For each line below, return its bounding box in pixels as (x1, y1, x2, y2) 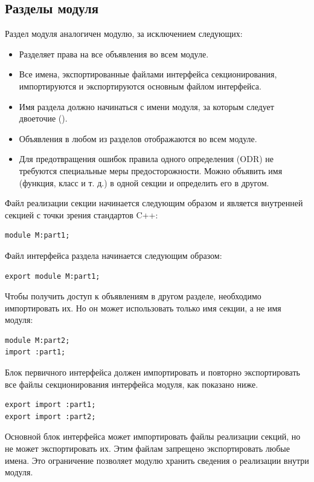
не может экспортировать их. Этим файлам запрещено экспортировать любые (5, 442, 290, 455)
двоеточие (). (19, 112, 68, 125)
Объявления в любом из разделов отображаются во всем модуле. (19, 132, 257, 145)
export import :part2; (5, 412, 96, 421)
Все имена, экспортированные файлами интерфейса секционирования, (19, 68, 277, 80)
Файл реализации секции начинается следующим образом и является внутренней (5, 197, 303, 209)
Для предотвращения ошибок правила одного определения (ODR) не (19, 152, 274, 165)
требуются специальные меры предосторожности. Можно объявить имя (19, 164, 283, 177)
